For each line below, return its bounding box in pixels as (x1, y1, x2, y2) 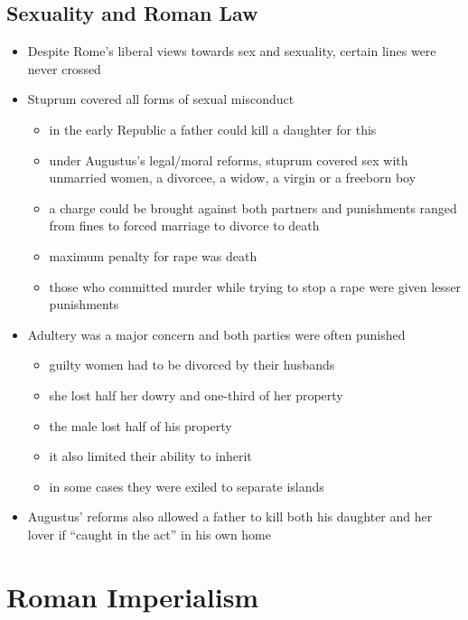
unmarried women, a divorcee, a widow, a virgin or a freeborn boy (49, 168, 417, 187)
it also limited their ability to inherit (49, 446, 252, 465)
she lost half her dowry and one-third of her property (49, 385, 343, 404)
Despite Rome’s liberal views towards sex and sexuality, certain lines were (27, 42, 436, 61)
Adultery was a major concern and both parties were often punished (27, 324, 406, 343)
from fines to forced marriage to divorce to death (49, 216, 320, 235)
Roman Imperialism (6, 578, 259, 615)
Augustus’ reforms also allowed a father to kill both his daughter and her (27, 507, 433, 526)
